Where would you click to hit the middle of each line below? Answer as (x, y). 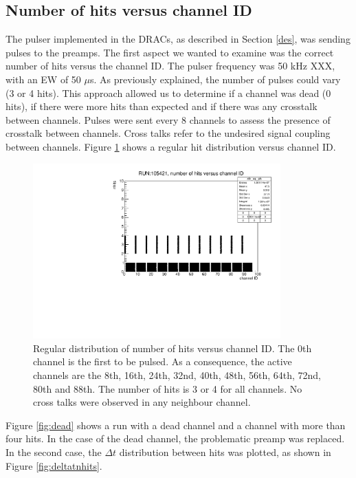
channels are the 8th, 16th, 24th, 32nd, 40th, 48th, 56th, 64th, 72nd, (177, 375)
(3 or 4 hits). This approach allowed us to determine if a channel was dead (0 (168, 93)
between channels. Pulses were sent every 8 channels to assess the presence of (168, 119)
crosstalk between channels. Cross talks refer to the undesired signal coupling (168, 133)
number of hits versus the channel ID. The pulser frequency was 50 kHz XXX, (170, 66)
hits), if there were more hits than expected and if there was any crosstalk (162, 106)
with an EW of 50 (43, 79)
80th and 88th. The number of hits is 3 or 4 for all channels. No (168, 388)
